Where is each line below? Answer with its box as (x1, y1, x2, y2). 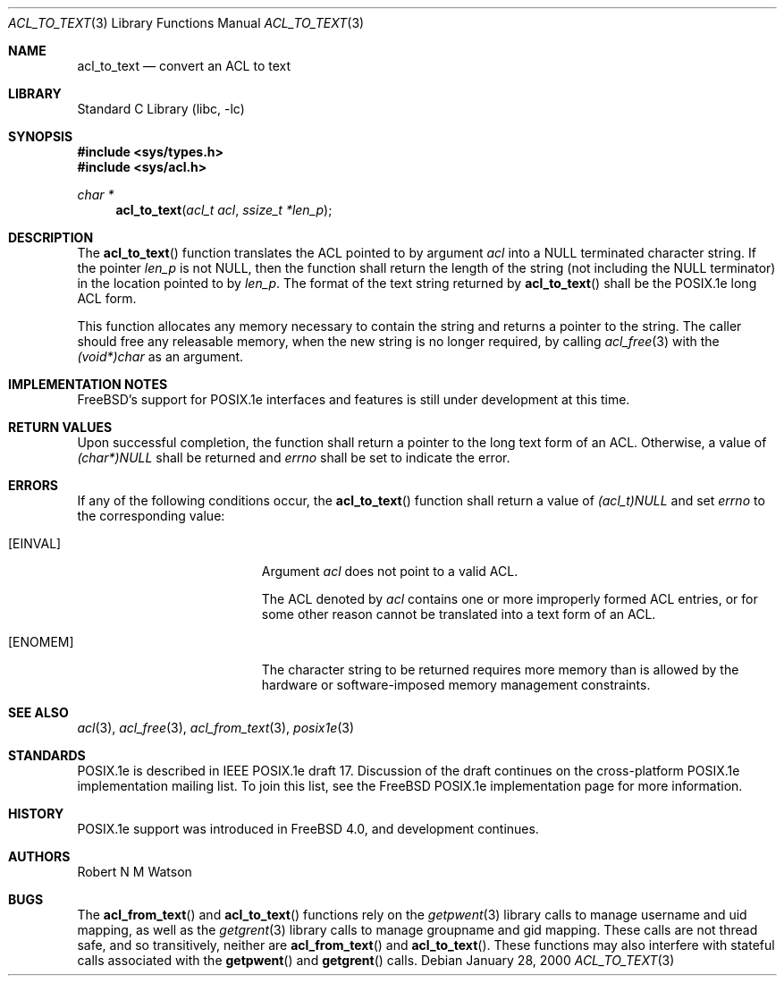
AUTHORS (8, 849, 71, 864)
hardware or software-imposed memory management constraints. (261, 677, 651, 692)
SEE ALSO (8, 705, 69, 720)
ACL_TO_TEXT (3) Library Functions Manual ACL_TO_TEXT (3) (8, 15, 365, 30)
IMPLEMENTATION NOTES (8, 377, 168, 392)
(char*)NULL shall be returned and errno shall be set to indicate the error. (77, 450, 510, 465)
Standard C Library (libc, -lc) (77, 101, 245, 116)
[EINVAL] (8, 536, 62, 551)
